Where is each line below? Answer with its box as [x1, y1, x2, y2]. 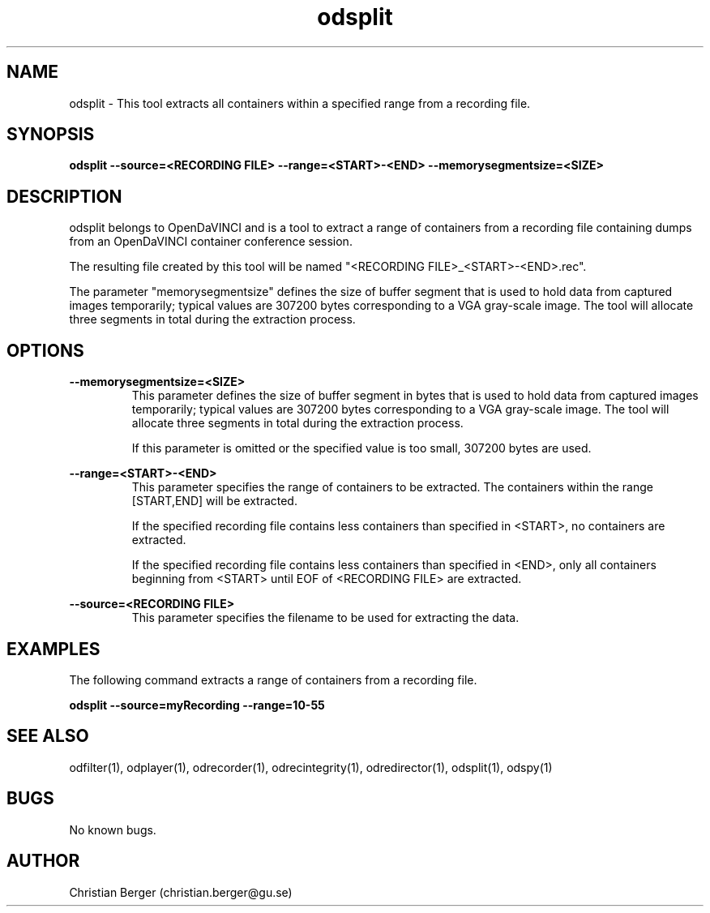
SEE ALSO [6, 726, 89, 747]
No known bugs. [69, 822, 156, 837]
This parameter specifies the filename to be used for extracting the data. [131, 611, 520, 625]
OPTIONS [6, 340, 84, 361]
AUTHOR [6, 851, 80, 872]
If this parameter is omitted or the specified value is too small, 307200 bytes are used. [131, 441, 592, 456]
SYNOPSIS [6, 124, 95, 145]
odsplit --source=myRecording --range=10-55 [69, 697, 325, 712]
